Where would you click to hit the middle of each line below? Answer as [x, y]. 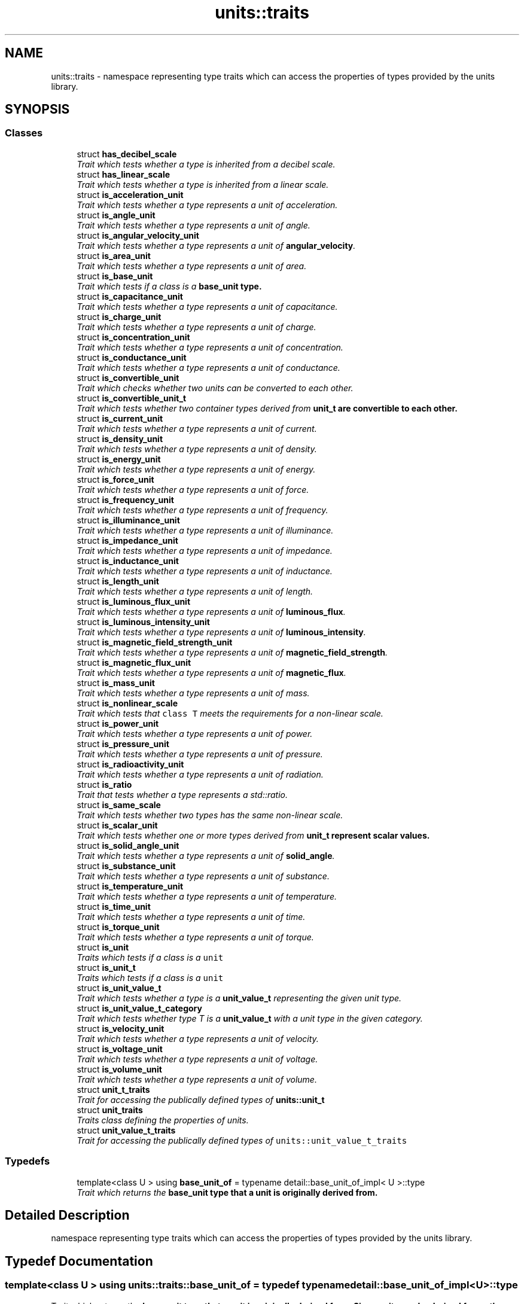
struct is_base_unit [115, 276]
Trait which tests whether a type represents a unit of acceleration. [207, 205]
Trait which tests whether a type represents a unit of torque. [195, 937]
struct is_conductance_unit [132, 357]
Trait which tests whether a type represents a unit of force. [193, 489]
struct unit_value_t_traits [126, 1130]
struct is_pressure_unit [123, 744]
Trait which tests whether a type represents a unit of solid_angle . [206, 855]
